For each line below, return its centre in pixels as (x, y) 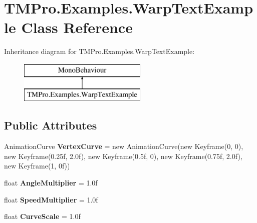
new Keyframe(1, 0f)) (37, 166)
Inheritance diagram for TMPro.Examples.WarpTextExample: (99, 51)
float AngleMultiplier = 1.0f (51, 183)
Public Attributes (51, 125)
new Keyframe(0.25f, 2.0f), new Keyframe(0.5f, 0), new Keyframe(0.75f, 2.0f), (123, 156)
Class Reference (77, 27)
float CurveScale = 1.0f (42, 216)
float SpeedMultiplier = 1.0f (51, 199)
